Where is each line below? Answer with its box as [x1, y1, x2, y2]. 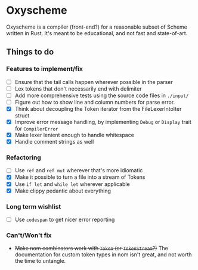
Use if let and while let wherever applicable [14, 180, 130, 188]
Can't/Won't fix [6, 231, 52, 239]
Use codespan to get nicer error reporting [14, 216, 115, 223]
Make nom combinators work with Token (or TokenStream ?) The [14, 245, 168, 252]
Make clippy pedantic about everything [14, 187, 112, 194]
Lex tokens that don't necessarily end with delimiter [14, 85, 142, 92]
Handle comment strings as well [14, 138, 94, 145]
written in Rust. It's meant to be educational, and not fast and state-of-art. [6, 29, 188, 36]
